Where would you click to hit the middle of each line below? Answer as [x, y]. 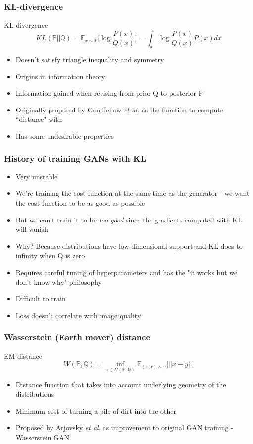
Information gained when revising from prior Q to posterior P [109, 93]
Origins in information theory [60, 76]
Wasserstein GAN [43, 437]
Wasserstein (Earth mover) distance [77, 337]
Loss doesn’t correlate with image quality [78, 315]
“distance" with [39, 119]
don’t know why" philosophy [59, 282]
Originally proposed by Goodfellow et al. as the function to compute [120, 109]
